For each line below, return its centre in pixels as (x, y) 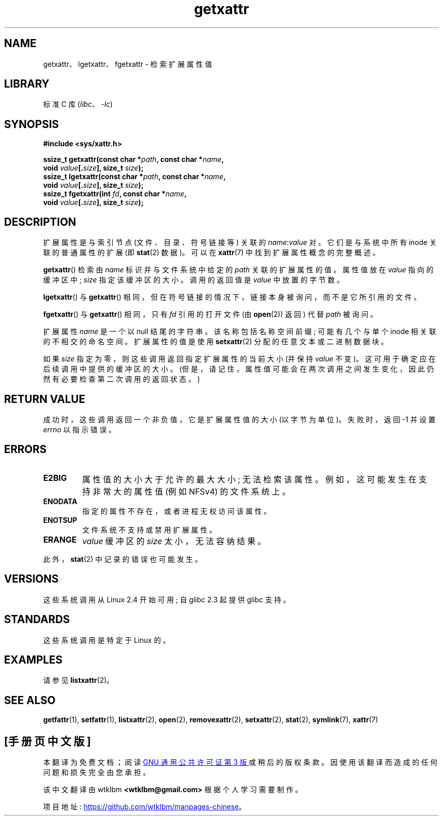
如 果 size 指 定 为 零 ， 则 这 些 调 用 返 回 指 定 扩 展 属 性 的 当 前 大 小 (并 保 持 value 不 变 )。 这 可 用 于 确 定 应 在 (239, 359)
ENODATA (60, 501)
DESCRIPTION (40, 222)
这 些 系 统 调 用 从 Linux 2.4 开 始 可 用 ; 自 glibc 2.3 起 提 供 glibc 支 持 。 (167, 599)
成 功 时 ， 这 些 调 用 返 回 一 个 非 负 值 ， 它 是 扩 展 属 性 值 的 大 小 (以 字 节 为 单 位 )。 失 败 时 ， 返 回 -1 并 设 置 (239, 419)
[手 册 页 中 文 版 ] (48, 741)
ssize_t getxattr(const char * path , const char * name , (134, 159)
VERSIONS (31, 579)
